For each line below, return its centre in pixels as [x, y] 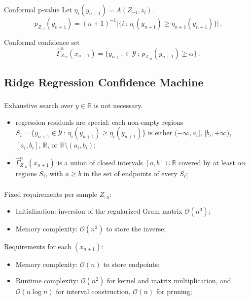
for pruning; [174, 291]
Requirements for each [38, 246]
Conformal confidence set [42, 42]
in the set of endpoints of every [130, 173]
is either [160, 132]
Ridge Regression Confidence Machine [104, 82]
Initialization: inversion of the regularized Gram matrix [99, 210]
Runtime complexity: [47, 281]
